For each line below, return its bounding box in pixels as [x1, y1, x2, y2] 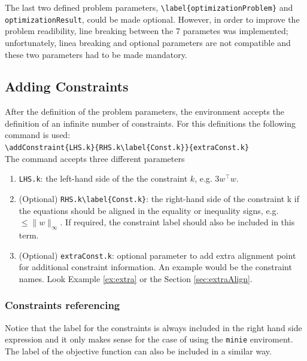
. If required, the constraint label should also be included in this [60, 216, 295, 228]
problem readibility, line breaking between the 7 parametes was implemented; [5, 25, 288, 37]
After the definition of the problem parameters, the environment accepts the [5, 105, 285, 118]
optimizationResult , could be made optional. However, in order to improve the [5, 13, 300, 25]
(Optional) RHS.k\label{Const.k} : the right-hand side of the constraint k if [19, 192, 299, 204]
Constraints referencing [5, 298, 120, 313]
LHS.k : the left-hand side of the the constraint [19, 172, 188, 185]
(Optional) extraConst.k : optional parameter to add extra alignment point [19, 249, 296, 261]
